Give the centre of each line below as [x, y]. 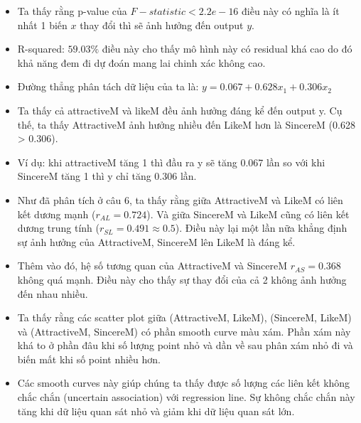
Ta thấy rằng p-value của [72, 11]
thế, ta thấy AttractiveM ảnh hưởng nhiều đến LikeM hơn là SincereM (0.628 [186, 124]
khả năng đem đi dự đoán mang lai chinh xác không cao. [141, 62]
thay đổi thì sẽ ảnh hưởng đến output [162, 25]
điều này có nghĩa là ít [291, 11]
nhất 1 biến [42, 25]
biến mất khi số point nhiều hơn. [89, 359]
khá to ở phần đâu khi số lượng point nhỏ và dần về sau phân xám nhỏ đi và [185, 345]
